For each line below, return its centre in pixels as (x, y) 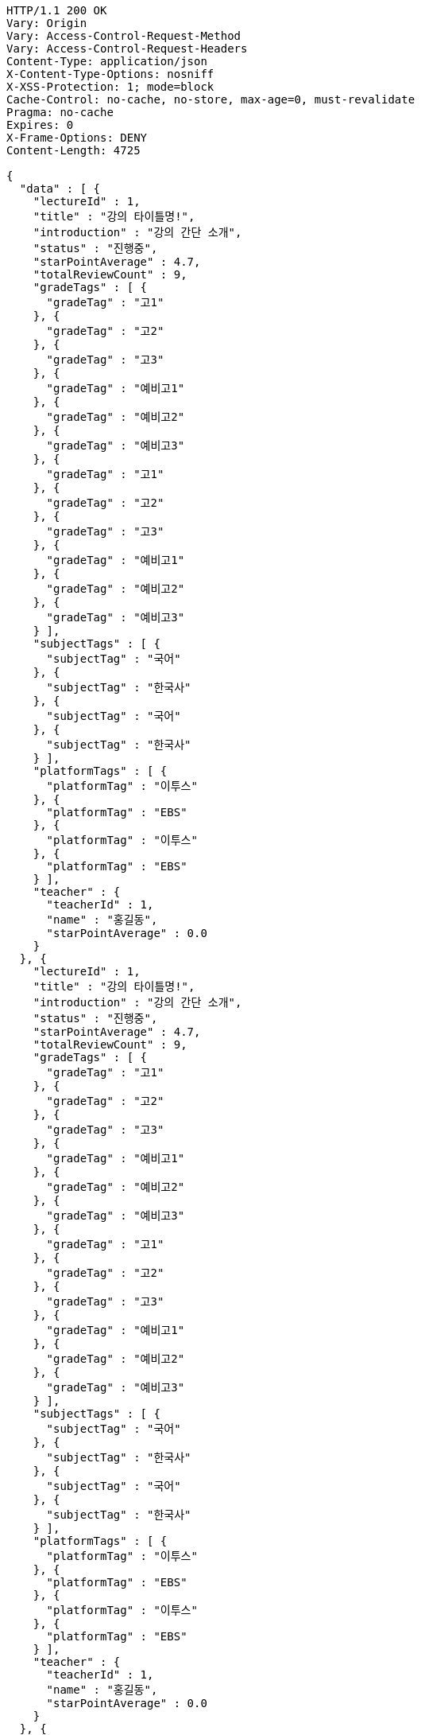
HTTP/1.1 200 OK (57, 10)
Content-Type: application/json (107, 61)
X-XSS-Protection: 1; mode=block (110, 87)
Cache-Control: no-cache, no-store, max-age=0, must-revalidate (211, 99)
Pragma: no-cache (60, 112)
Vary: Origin (47, 23)
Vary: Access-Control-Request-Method (124, 36)
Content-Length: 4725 (73, 150)
